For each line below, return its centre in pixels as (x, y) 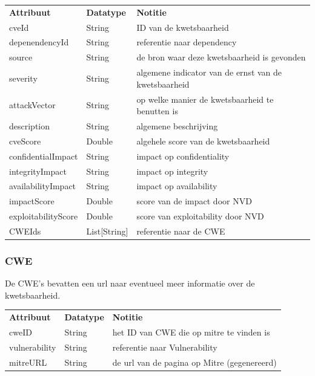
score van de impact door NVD (194, 201)
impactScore (32, 201)
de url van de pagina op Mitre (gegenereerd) (194, 362)
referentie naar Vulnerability (165, 347)
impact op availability (177, 186)
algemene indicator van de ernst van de (209, 72)
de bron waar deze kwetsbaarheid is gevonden (221, 57)
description (30, 126)
